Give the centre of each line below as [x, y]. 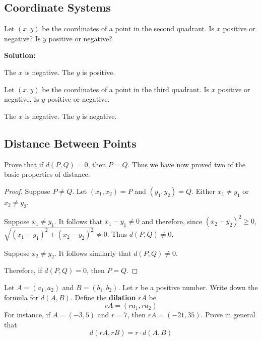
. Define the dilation [103, 297]
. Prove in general [228, 315]
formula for [21, 297]
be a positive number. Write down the [199, 287]
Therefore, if [23, 270]
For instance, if [27, 315]
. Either [204, 191]
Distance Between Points [70, 143]
